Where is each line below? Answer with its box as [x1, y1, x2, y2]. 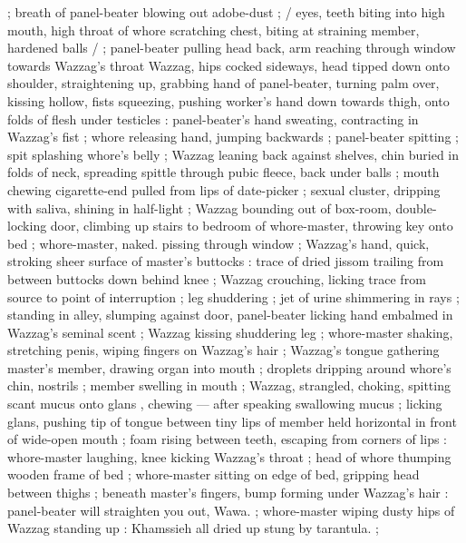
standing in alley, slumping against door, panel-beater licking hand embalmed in [7, 305, 453, 324]
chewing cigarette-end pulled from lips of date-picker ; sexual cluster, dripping [7, 180, 441, 199]
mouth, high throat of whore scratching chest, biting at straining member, [7, 20, 420, 39]
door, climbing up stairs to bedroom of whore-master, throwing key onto [50, 216, 453, 235]
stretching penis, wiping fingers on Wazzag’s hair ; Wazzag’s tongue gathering [7, 341, 440, 360]
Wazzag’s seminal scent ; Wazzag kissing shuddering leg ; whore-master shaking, [7, 322, 453, 341]
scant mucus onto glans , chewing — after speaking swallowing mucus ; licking [7, 394, 442, 413]
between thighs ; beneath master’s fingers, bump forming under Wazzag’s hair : [7, 483, 449, 502]
